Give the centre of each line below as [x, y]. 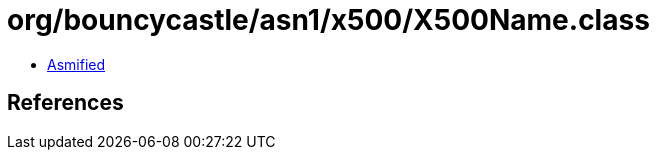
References [65, 103]
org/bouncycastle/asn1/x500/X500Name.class [328, 20]
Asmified [76, 64]
